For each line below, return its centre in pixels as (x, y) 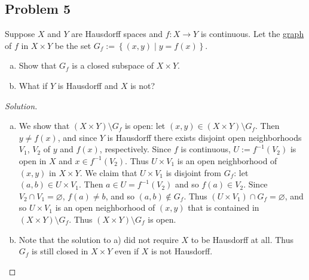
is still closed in (60, 251)
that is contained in (224, 207)
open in (33, 160)
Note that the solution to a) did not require (99, 239)
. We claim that (108, 172)
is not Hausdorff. (182, 251)
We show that (44, 126)
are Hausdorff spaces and (117, 34)
